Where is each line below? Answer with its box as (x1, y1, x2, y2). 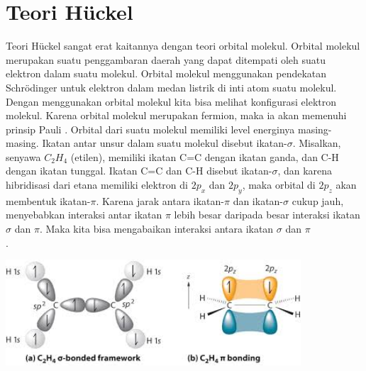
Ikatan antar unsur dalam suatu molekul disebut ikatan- (42, 135, 287, 150)
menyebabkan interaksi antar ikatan (6, 207, 162, 222)
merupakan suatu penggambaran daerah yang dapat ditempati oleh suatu (6, 52, 326, 67)
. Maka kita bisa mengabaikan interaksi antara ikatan (39, 221, 274, 236)
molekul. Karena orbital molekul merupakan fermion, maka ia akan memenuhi (6, 108, 347, 123)
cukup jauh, (292, 193, 344, 208)
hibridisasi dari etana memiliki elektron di (6, 177, 188, 192)
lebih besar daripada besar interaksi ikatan (174, 207, 360, 222)
